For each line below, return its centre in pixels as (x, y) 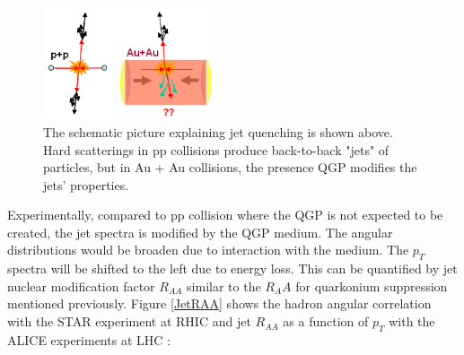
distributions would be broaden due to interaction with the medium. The (208, 250)
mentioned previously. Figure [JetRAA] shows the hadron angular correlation (219, 303)
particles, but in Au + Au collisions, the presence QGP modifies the (230, 167)
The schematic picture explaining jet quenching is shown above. (218, 131)
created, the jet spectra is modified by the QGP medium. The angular (200, 232)
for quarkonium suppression (372, 286)
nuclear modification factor (81, 286)
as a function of (326, 321)
